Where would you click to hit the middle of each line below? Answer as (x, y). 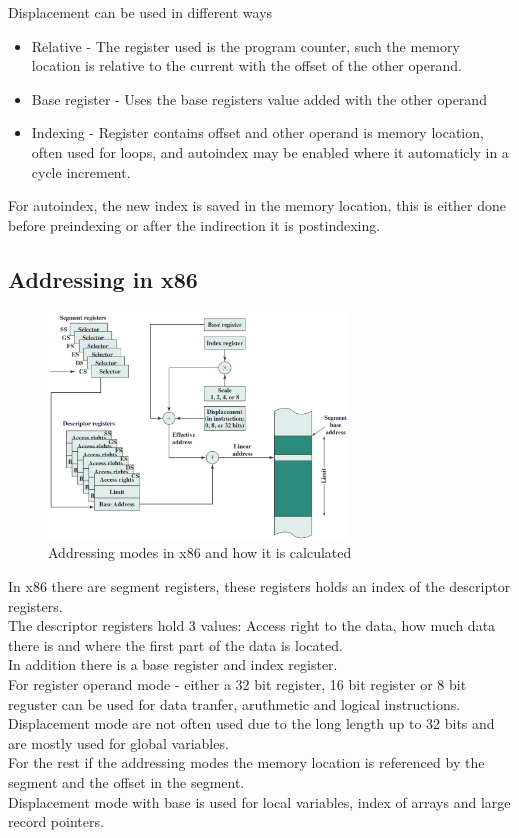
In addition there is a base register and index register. (173, 664)
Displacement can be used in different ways (140, 12)
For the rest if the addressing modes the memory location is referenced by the (246, 762)
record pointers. (56, 821)
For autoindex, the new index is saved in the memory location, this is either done (257, 205)
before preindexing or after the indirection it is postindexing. (194, 224)
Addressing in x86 (103, 278)
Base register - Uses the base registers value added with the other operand (259, 98)
